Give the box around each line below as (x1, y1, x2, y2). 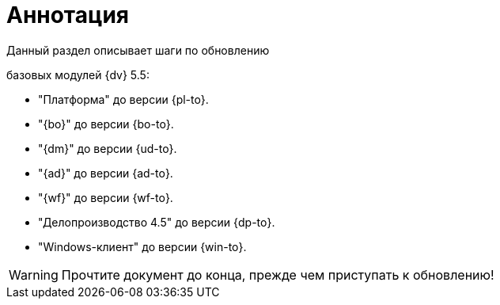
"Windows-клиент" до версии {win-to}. (38, 239, 247, 254)
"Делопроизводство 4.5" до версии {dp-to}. (38, 215, 275, 229)
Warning (9, 266, 59, 283)
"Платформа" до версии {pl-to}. (38, 92, 209, 106)
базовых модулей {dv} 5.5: (6, 67, 150, 82)
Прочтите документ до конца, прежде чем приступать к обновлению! (61, 266, 494, 283)
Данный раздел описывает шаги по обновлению (6, 43, 270, 57)
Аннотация (6, 2, 129, 29)
